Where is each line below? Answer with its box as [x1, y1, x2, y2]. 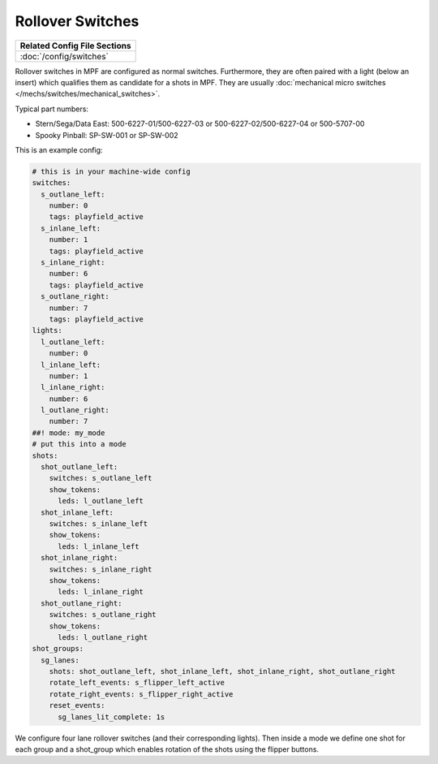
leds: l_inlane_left [58, 542, 140, 551]
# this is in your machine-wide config [32, 166, 191, 176]
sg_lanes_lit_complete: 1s [58, 712, 165, 722]
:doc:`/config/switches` [19, 50, 109, 62]
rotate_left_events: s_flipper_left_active [49, 678, 225, 688]
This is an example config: [15, 145, 103, 154]
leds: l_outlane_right [58, 632, 148, 641]
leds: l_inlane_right [58, 587, 144, 597]
